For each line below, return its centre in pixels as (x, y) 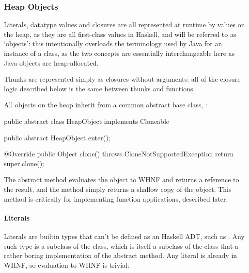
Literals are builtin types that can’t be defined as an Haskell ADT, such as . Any (124, 236)
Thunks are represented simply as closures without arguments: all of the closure (122, 79)
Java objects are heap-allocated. (51, 62)
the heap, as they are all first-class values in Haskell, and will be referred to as (120, 34)
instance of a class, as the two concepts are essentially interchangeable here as (119, 53)
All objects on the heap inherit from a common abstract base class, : (106, 105)
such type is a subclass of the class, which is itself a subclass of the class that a (121, 246)
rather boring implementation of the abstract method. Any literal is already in (121, 255)
